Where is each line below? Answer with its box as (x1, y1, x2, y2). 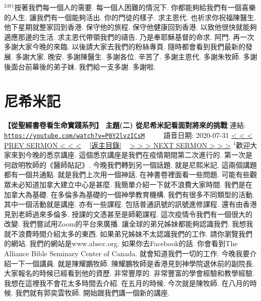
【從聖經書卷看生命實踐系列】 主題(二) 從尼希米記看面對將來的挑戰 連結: (4, 120, 246, 130)
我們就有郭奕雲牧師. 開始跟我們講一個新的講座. (15, 287, 170, 298)
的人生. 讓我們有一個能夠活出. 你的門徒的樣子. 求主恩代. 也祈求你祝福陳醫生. (4, 12, 256, 22)
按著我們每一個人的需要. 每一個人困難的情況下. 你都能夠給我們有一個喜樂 (14, 2, 256, 12)
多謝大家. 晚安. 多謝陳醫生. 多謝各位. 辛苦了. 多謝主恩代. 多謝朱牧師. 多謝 (15, 51, 257, 61)
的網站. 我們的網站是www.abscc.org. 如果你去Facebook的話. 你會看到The (4, 238, 238, 249)
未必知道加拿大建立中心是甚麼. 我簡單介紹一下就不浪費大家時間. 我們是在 (11, 179, 253, 189)
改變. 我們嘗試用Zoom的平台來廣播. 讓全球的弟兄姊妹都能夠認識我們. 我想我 (4, 218, 253, 229)
